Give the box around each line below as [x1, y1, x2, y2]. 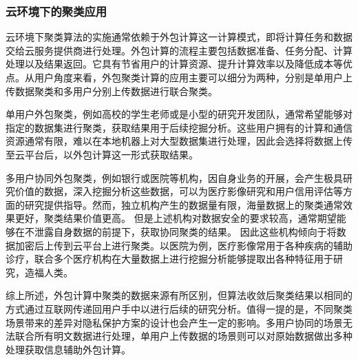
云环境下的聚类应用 [6, 2, 107, 19]
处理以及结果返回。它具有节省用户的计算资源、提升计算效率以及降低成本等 [6, 56, 343, 71]
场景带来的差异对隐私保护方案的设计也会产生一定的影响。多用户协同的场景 [6, 315, 343, 329]
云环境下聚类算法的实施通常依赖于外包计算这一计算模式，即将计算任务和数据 [6, 30, 352, 44]
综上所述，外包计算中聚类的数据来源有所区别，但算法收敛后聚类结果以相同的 [6, 288, 352, 302]
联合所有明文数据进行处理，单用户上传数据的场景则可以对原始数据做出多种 [14, 329, 352, 343]
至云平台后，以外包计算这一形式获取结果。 [6, 147, 198, 161]
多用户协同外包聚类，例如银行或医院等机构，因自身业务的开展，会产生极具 [6, 170, 343, 185]
